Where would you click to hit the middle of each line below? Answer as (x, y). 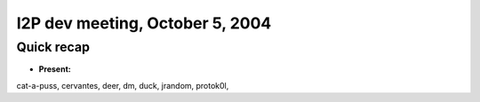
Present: (55, 69)
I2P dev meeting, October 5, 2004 (144, 23)
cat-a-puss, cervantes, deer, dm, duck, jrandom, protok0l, (123, 85)
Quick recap (53, 47)
